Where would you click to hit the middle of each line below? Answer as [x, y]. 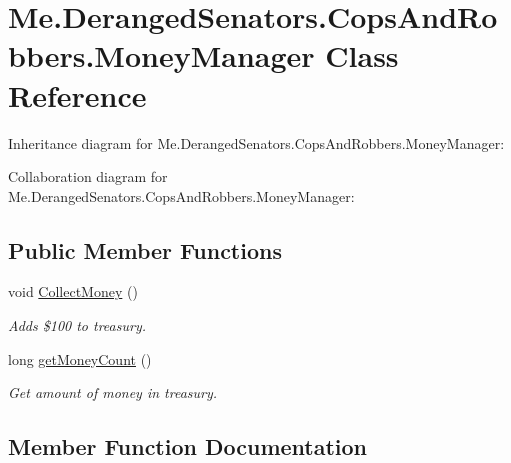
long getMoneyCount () [80, 358]
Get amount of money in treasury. [113, 392]
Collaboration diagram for [88, 176]
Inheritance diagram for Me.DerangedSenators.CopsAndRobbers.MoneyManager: [256, 142]
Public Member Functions [145, 249]
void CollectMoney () [73, 291]
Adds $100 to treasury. [77, 325]
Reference [77, 94]
